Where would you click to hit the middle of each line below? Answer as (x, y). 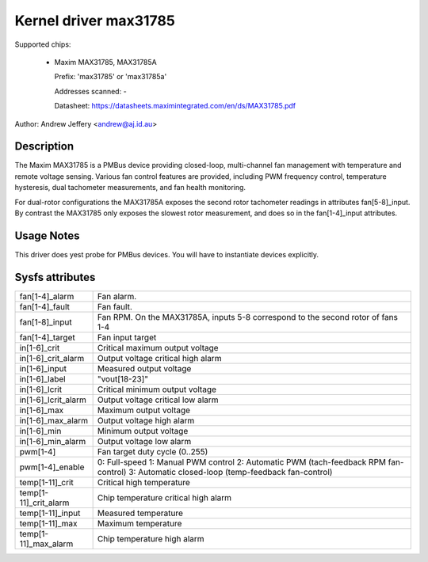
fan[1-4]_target (47, 337)
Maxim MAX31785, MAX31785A (106, 62)
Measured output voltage (144, 368)
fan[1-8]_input (46, 322)
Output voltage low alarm (144, 441)
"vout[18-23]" (123, 378)
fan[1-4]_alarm (47, 296)
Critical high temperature (143, 482)
